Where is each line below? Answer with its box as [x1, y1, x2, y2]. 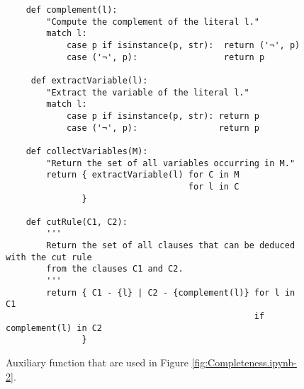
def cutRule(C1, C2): [26, 216, 128, 227]
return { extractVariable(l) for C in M [46, 170, 240, 180]
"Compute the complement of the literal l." [46, 16, 259, 27]
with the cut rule [6, 252, 92, 262]
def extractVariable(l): [30, 75, 148, 86]
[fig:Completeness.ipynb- [191, 355, 297, 370]
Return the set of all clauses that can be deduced [46, 240, 295, 251]
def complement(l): [26, 5, 118, 15]
